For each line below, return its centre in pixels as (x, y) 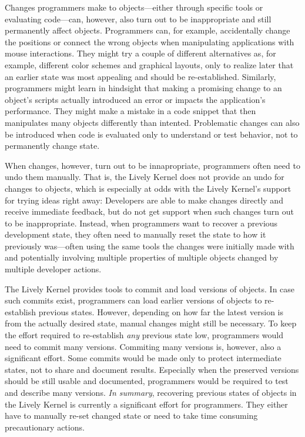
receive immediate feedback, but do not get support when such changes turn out (149, 211)
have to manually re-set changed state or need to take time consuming (131, 416)
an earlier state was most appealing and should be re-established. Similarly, (140, 76)
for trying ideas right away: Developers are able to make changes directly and (144, 200)
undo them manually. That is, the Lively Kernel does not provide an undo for (145, 177)
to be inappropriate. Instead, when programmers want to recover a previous (141, 223)
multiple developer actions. (53, 269)
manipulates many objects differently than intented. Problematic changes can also (152, 122)
